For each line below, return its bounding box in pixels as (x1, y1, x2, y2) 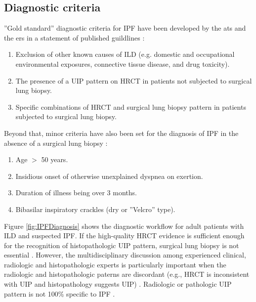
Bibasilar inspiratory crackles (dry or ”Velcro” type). (15, 204, 175, 214)
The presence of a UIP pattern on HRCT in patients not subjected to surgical (15, 75, 252, 86)
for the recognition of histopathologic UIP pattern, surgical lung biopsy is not (4, 240, 239, 250)
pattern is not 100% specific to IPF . (4, 288, 115, 299)
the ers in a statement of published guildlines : (4, 32, 145, 43)
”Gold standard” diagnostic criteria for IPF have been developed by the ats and (4, 23, 246, 33)
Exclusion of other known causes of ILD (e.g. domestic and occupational (15, 49, 235, 59)
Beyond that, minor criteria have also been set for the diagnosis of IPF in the (4, 128, 239, 138)
